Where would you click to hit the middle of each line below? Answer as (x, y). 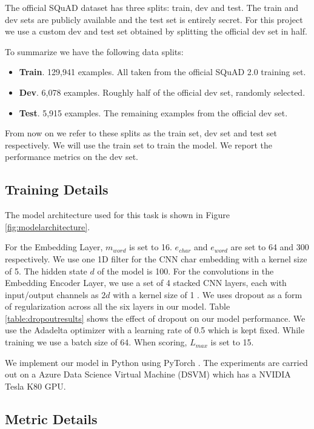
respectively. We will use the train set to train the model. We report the (139, 145)
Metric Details (51, 418)
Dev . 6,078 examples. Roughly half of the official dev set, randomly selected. (162, 92)
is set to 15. (232, 342)
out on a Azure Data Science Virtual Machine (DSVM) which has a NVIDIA (148, 374)
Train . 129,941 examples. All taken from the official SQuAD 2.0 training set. (162, 72)
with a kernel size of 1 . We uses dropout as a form (208, 294)
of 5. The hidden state (46, 271)
